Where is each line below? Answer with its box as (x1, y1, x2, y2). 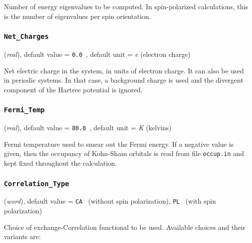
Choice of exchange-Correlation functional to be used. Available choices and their (4, 222, 246, 232)
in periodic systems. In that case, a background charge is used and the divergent (4, 75, 244, 85)
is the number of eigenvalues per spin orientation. (4, 11, 151, 21)
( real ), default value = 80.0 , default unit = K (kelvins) (4, 122, 172, 133)
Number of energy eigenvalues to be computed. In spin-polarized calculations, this (4, 1, 249, 11)
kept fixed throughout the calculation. (4, 158, 117, 168)
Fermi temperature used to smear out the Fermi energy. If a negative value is (4, 139, 234, 149)
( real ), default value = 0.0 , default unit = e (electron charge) (4, 49, 191, 59)
